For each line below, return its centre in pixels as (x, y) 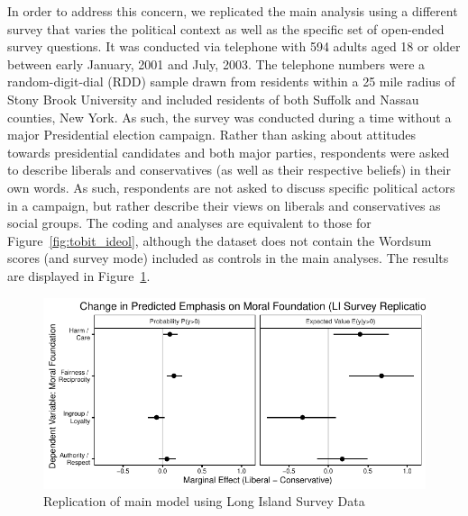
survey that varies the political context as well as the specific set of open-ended (226, 28)
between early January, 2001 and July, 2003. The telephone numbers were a (216, 63)
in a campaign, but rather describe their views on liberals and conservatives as (224, 205)
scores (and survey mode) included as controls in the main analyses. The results (228, 258)
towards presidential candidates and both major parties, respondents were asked (229, 152)
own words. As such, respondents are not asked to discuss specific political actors (231, 187)
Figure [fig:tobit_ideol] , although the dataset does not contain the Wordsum (220, 240)
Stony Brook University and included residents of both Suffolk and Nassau (213, 99)
